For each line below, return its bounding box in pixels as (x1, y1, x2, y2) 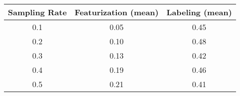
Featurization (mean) (74, 6, 159, 18)
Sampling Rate (8, 6, 67, 18)
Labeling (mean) (166, 6, 232, 18)
